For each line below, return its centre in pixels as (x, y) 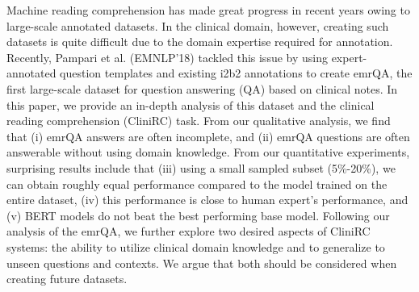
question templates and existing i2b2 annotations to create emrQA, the (236, 73)
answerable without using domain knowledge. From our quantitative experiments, (208, 152)
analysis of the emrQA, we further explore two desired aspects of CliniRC (189, 231)
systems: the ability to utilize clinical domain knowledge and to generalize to (196, 246)
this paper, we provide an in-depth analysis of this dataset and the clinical (191, 104)
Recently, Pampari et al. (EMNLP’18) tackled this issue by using (167, 57)
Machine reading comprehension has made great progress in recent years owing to (208, 10)
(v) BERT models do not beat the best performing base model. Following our (198, 215)
